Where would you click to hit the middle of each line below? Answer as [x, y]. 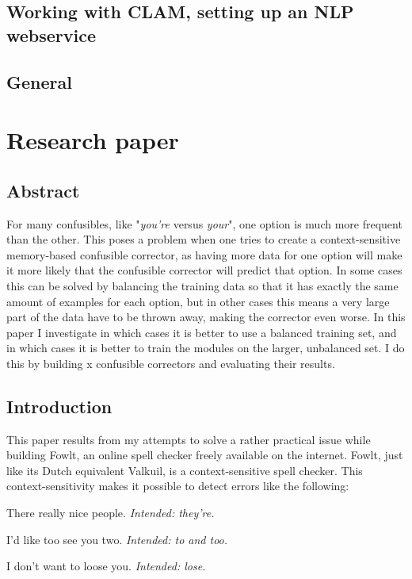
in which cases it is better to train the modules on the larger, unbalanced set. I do [206, 348]
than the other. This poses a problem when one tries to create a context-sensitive [204, 239]
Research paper [93, 140]
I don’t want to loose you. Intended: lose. [106, 566]
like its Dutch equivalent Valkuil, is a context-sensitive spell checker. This [185, 470]
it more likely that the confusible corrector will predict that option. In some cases [204, 270]
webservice [51, 35]
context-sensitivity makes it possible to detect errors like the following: [178, 486]
